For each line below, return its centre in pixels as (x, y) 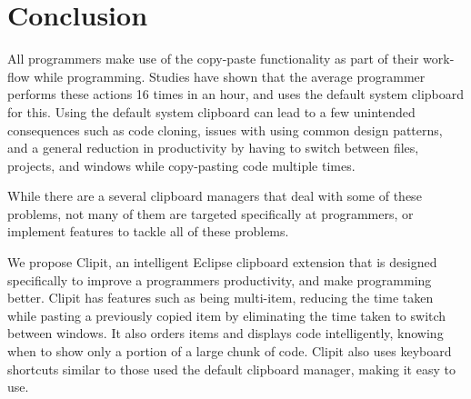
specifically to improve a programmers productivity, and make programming (220, 279)
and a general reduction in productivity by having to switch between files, (213, 148)
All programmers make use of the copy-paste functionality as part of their (213, 59)
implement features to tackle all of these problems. (148, 231)
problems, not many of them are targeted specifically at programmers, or (210, 213)
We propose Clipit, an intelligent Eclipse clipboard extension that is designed (222, 262)
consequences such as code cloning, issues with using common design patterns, (225, 130)
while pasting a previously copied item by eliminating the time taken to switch (227, 315)
